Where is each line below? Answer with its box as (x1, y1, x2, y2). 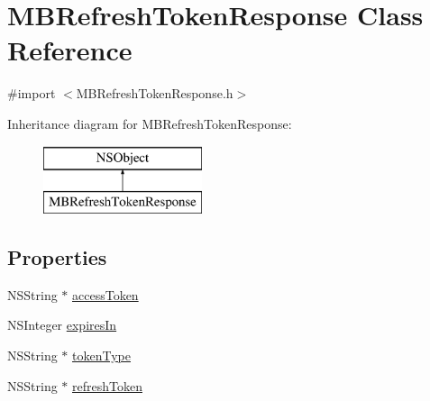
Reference (7, 32, 133, 68)
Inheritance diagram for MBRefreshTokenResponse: (7, 114, 292, 132)
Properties (7, 243, 107, 271)
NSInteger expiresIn (7, 315, 117, 334)
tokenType (72, 346, 131, 365)
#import (7, 84, 56, 103)
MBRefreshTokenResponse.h (76, 84, 233, 103)
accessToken (72, 285, 139, 304)
